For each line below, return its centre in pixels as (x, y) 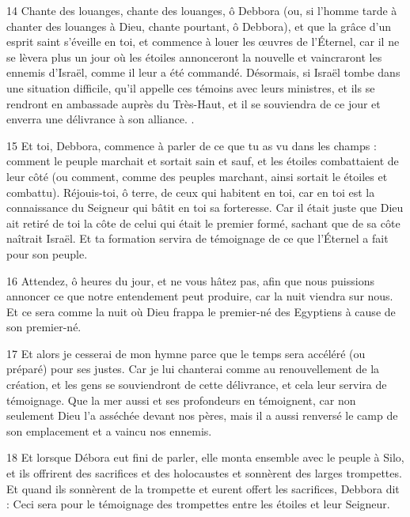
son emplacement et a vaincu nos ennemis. (109, 430)
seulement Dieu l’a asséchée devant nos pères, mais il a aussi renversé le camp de (202, 415)
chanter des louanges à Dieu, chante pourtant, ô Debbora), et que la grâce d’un (199, 26)
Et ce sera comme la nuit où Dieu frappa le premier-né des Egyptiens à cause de (201, 311)
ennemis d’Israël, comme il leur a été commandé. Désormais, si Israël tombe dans (203, 72)
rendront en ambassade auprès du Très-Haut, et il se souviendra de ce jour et (194, 103)
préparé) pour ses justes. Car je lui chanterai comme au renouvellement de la (193, 369)
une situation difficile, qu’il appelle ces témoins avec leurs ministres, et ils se (191, 87)
